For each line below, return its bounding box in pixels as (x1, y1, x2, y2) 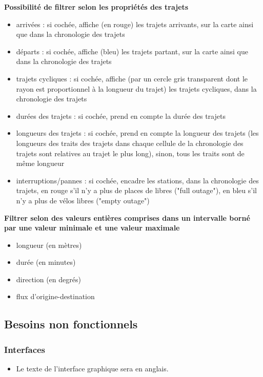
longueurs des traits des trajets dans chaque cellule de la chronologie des (16, 137, 244, 148)
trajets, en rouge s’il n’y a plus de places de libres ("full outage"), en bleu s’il (16, 185, 257, 196)
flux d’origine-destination (16, 291, 95, 302)
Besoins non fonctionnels (4, 316, 138, 332)
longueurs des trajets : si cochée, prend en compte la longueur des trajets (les (16, 128, 259, 138)
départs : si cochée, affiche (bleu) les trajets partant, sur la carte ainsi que (16, 46, 248, 56)
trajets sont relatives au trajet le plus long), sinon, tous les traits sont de (16, 148, 245, 158)
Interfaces (4, 343, 46, 355)
